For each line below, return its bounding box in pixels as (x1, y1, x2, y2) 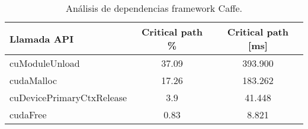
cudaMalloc (9, 73, 57, 87)
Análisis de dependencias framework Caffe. (65, 1, 243, 15)
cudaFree (9, 108, 47, 121)
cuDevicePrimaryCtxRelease (9, 91, 127, 104)
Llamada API (9, 31, 74, 46)
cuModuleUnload (9, 56, 80, 70)
